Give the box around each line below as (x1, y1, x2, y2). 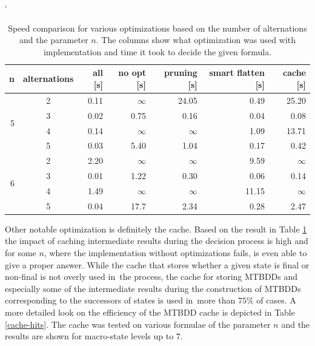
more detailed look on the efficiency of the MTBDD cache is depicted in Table (5, 305, 295, 318)
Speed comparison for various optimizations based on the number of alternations (8, 21, 307, 34)
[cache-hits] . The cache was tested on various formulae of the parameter (5, 317, 271, 330)
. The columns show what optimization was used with (96, 33, 296, 46)
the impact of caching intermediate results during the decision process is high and (5, 234, 308, 247)
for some (5, 246, 36, 259)
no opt (118, 66, 146, 79)
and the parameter (19, 33, 88, 46)
